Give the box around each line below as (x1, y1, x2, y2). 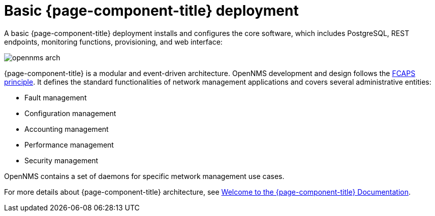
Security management (24, 156, 99, 165)
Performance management (24, 140, 114, 149)
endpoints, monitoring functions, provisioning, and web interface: (4, 37, 223, 46)
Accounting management (24, 124, 109, 133)
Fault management (24, 93, 87, 102)
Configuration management (24, 109, 116, 118)
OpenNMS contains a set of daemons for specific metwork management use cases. (4, 171, 285, 181)
